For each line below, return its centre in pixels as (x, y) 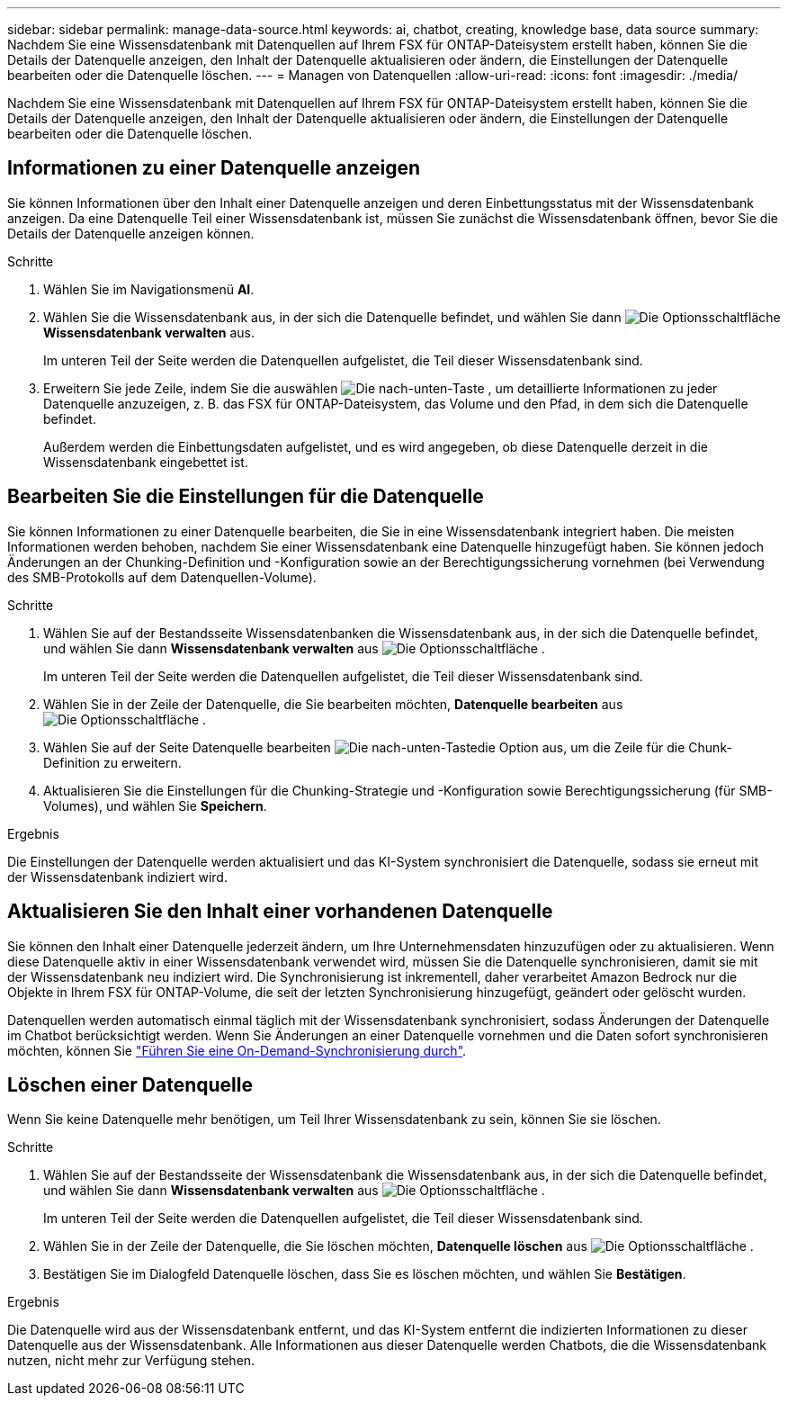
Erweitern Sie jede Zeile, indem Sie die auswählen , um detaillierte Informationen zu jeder (381, 388)
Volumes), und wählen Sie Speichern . (155, 805)
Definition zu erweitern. (112, 762)
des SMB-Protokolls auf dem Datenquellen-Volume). (162, 577)
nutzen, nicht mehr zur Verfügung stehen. (131, 1361)
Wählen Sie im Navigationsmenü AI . (149, 289)
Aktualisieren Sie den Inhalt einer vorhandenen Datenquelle (280, 912)
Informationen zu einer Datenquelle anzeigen (214, 168)
